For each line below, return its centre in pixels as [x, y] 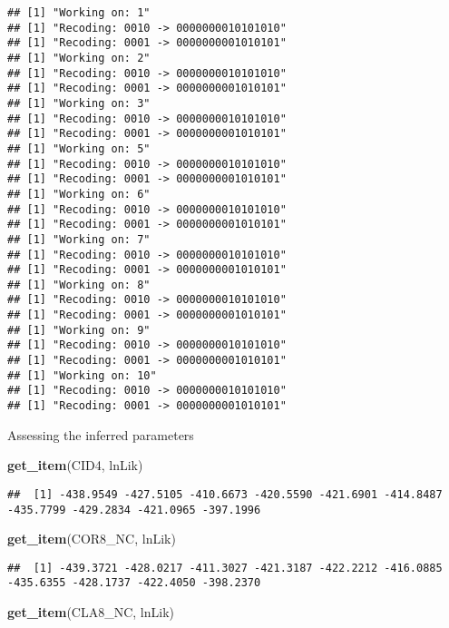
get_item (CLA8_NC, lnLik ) [91, 612]
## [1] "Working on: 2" [79, 58]
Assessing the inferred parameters [101, 434]
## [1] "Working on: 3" [79, 103]
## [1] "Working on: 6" [79, 194]
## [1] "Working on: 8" [79, 285]
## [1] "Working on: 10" [82, 375]
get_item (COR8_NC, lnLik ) [92, 539]
